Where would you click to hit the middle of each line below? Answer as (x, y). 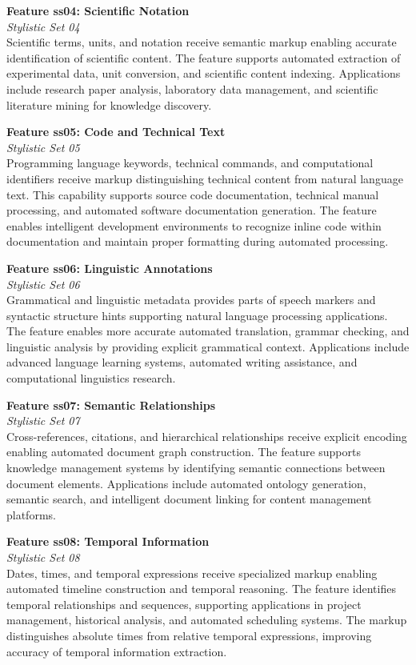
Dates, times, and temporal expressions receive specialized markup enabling (192, 573)
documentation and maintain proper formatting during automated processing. (198, 241)
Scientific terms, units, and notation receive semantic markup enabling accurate (202, 42)
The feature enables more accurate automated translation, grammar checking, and (208, 331)
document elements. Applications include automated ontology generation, (186, 483)
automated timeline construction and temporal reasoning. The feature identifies (201, 589)
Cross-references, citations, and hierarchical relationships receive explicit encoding (207, 436)
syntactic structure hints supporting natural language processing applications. (197, 315)
